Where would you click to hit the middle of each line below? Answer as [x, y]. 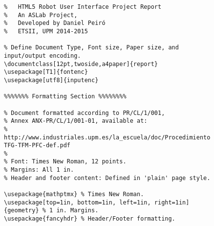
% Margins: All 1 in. [39, 170]
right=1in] [172, 202]
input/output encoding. [43, 56]
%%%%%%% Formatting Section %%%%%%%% [65, 97]
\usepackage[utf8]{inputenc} [51, 80]
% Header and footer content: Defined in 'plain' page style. [107, 178]
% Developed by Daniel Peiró [55, 23]
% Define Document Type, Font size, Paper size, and [91, 48]
